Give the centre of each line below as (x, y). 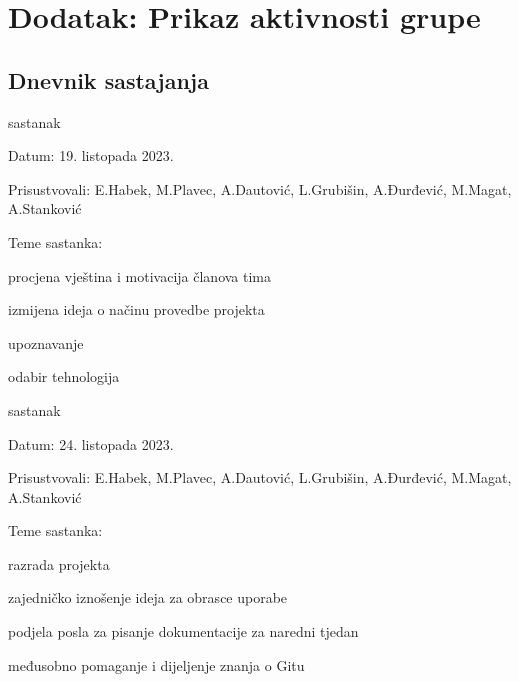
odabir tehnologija (64, 376)
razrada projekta (59, 563)
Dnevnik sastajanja (108, 79)
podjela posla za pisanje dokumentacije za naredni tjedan (183, 631)
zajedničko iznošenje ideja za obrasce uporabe (148, 597)
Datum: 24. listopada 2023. (91, 443)
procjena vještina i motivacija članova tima (140, 275)
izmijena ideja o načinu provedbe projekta (136, 309)
